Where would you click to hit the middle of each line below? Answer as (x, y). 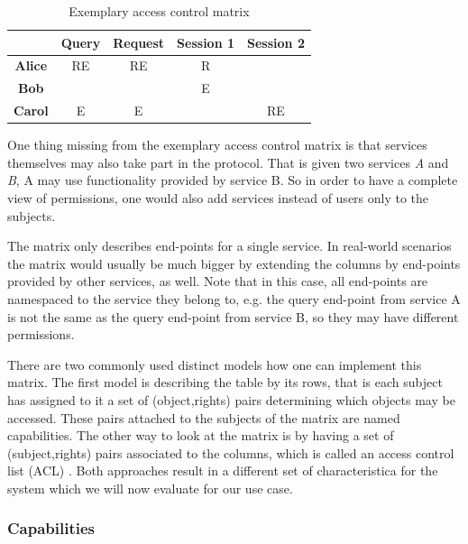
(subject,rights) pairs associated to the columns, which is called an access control (231, 452)
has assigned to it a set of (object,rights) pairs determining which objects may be (231, 399)
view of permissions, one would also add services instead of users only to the (218, 198)
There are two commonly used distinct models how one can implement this (215, 364)
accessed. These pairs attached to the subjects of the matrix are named (204, 417)
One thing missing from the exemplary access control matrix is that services (217, 145)
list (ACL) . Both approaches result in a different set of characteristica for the (223, 470)
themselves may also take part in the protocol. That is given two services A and (228, 162)
